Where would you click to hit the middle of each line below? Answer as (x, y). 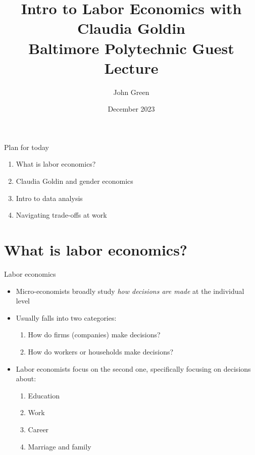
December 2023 (131, 109)
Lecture (131, 67)
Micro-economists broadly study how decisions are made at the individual (130, 291)
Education (44, 395)
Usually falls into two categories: (66, 317)
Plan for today (27, 147)
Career (38, 429)
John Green (131, 92)
